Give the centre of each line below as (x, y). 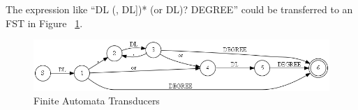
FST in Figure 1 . (44, 23)
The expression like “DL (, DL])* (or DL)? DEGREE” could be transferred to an (179, 9)
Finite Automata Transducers (97, 101)
